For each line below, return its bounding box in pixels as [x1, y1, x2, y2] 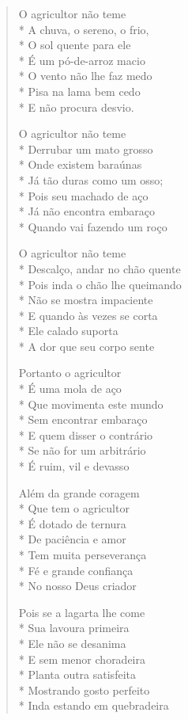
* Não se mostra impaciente [18, 291, 153, 308]
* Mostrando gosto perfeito [18, 681, 150, 698]
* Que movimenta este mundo [18, 395, 164, 412]
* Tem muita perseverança [18, 547, 147, 562]
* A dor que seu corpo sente [18, 337, 155, 354]
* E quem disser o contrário [18, 426, 153, 443]
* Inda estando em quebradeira [18, 697, 169, 714]
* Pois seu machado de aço [18, 187, 149, 204]
